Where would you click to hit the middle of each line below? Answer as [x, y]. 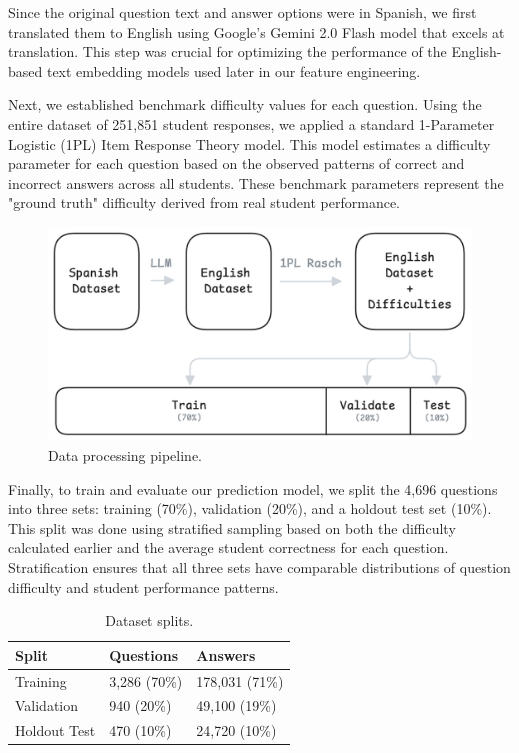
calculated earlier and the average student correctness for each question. [228, 547]
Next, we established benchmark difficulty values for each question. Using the [245, 104]
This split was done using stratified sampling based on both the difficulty [232, 527]
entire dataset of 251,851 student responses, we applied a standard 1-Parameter [251, 123]
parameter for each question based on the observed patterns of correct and [236, 163]
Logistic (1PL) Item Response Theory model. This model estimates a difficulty [249, 143]
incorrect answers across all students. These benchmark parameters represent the [256, 182]
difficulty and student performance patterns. [143, 586]
